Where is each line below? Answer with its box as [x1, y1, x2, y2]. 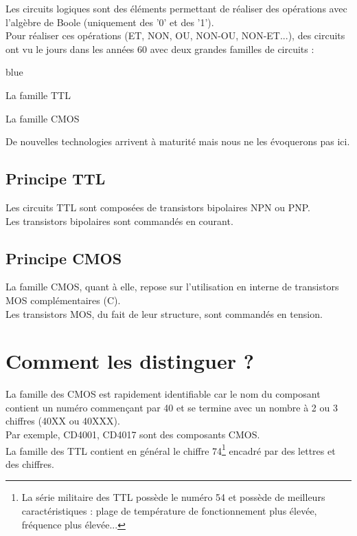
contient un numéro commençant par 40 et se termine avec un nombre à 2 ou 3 [5, 400, 338, 414]
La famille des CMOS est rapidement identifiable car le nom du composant [5, 387, 321, 401]
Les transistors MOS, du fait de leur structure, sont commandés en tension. [5, 306, 323, 321]
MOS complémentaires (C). [5, 292, 121, 307]
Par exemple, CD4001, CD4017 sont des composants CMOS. [5, 427, 260, 442]
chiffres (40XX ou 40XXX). [5, 414, 120, 428]
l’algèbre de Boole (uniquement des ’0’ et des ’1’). [5, 14, 214, 29]
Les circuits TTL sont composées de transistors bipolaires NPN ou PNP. [5, 200, 310, 214]
